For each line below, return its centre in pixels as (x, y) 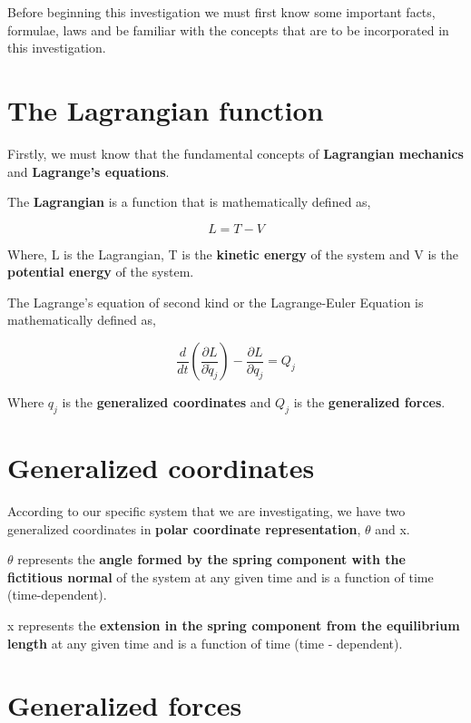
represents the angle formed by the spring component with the (211, 559)
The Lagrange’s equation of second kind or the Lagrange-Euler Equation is (216, 302)
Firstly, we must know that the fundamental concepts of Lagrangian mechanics (235, 153)
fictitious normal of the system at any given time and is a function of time (221, 576)
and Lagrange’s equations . (88, 171)
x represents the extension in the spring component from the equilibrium (234, 625)
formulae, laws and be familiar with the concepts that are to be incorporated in (228, 29)
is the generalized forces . (369, 402)
